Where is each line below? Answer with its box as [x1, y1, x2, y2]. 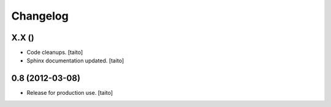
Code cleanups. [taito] [26, 49, 83, 56]
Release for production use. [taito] [26, 89, 113, 97]
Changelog [11, 9, 69, 23]
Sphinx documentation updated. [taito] [26, 57, 124, 64]
